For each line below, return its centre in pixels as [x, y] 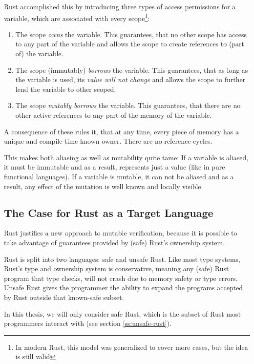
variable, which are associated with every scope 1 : [77, 17]
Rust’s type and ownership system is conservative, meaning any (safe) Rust [116, 268]
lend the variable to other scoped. [66, 89]
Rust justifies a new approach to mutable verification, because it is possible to [121, 233]
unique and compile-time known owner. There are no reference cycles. [108, 141]
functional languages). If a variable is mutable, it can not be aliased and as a [119, 176]
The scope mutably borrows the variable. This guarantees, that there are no [128, 105]
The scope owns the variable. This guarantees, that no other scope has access [131, 34]
